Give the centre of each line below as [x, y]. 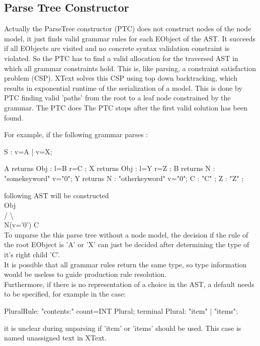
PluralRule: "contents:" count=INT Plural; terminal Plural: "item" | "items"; [121, 311]
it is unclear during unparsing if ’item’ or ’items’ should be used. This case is [123, 328]
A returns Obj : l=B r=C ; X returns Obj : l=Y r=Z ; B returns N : [110, 168]
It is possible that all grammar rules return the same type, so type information [125, 264]
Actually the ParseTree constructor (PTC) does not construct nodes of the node [128, 28]
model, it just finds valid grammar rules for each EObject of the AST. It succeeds [130, 38]
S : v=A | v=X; [28, 151]
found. [14, 117]
